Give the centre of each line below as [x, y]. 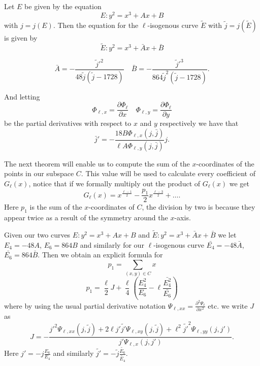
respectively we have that [199, 123]
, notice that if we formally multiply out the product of [115, 183]
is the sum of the [56, 207]
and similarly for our [112, 244]
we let [227, 234]
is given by [21, 37]
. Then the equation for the [96, 25]
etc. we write [228, 305]
